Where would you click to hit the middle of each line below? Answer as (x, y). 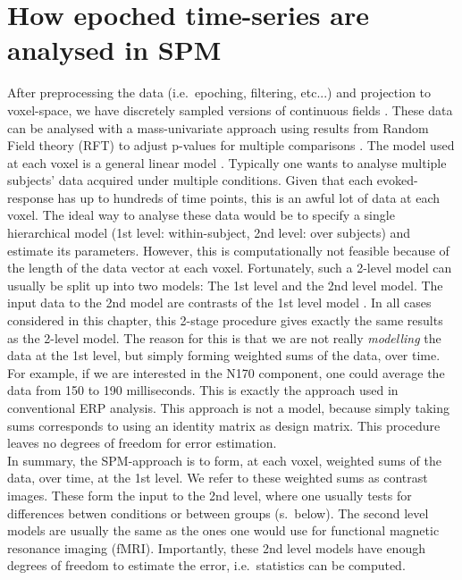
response (30, 197)
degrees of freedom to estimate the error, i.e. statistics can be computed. (206, 565)
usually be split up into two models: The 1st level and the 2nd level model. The (225, 285)
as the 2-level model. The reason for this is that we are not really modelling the (224, 337)
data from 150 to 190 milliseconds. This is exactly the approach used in (203, 390)
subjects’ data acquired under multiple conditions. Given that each (190, 180)
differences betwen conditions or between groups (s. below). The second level (218, 513)
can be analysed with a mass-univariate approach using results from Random (218, 127)
